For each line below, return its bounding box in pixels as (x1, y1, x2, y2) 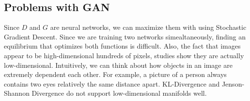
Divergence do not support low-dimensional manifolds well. (31, 88, 207, 98)
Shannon (4, 88, 30, 98)
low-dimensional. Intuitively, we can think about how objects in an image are (4, 60, 233, 70)
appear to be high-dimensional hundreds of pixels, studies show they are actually (4, 50, 244, 60)
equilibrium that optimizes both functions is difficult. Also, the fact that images (4, 41, 241, 51)
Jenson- (221, 78, 245, 88)
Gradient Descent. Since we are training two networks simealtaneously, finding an (4, 31, 246, 41)
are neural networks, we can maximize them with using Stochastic (50, 22, 247, 32)
